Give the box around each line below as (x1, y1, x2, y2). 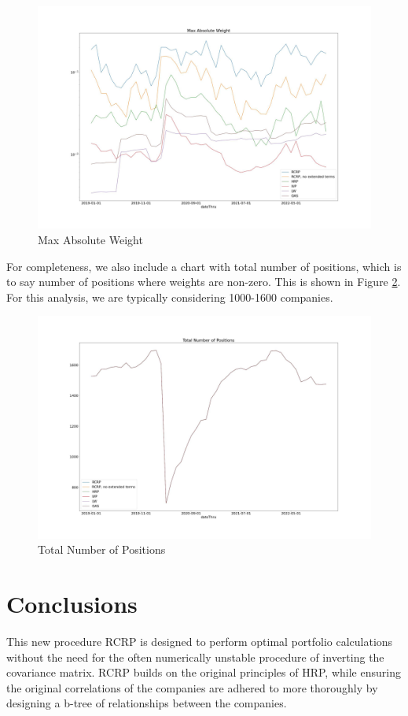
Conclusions (6, 588, 138, 620)
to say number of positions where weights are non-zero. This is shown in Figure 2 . (6, 273, 401, 290)
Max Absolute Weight (38, 231, 143, 247)
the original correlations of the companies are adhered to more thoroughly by (6, 679, 378, 696)
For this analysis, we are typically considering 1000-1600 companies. (6, 288, 333, 305)
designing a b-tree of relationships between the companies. (6, 695, 287, 711)
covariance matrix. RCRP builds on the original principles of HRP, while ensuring (6, 664, 401, 681)
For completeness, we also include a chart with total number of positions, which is (6, 258, 402, 274)
